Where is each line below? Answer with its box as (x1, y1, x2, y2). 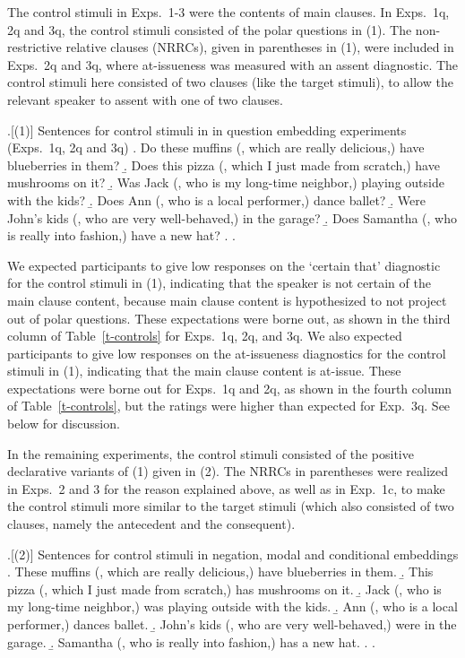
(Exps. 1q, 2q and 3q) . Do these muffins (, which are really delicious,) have (7, 138, 425, 157)
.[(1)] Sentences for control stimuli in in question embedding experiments (7, 120, 407, 139)
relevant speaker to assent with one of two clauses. (7, 90, 284, 108)
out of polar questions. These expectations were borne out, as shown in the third (7, 308, 451, 327)
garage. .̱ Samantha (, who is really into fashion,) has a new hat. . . (7, 632, 375, 651)
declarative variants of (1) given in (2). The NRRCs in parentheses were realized (7, 462, 448, 481)
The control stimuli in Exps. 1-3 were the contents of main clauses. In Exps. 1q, (7, 3, 450, 21)
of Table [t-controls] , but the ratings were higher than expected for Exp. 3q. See (7, 396, 451, 415)
